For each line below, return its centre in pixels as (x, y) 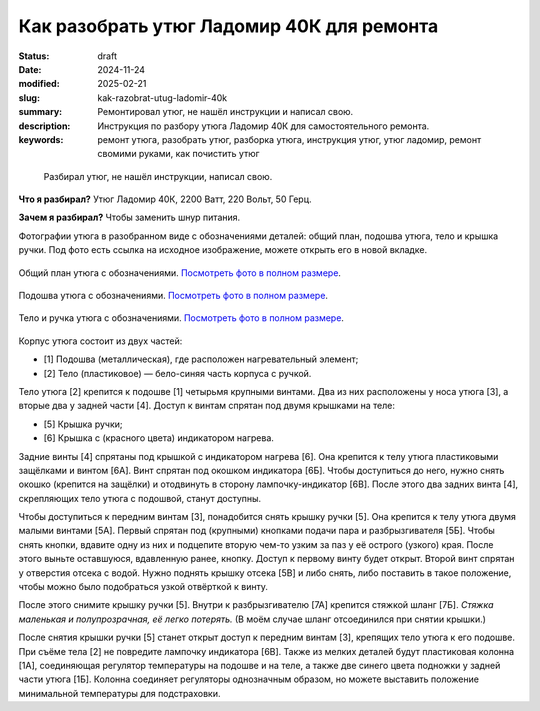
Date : (30, 69)
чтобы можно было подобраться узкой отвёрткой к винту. (143, 587)
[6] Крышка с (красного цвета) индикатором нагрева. (159, 438)
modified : (39, 84)
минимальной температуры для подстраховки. (119, 693)
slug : (29, 97)
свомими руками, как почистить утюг (178, 154)
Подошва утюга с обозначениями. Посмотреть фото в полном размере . (173, 296)
